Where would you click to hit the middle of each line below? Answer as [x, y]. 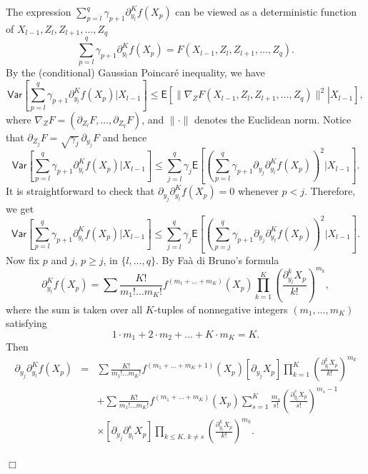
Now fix [23, 259]
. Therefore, [330, 191]
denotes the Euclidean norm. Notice [273, 119]
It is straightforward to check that [80, 191]
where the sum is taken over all [74, 309]
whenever [258, 191]
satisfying [26, 323]
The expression [39, 11]
